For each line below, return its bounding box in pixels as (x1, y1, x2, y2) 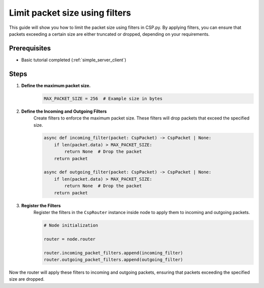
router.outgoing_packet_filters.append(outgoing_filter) (44, 257, 183, 262)
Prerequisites (9, 44, 51, 52)
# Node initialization (44, 222, 98, 228)
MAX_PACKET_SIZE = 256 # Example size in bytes (44, 96, 163, 101)
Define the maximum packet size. (21, 82, 91, 88)
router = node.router (44, 236, 96, 242)
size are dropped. (9, 276, 45, 282)
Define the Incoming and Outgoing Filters (21, 108, 107, 114)
